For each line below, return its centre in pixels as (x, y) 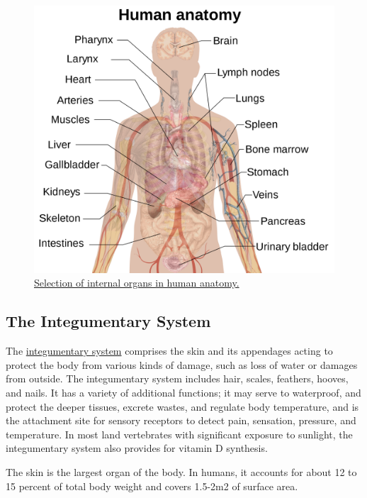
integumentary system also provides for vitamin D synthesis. (137, 448)
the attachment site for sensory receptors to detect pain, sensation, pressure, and (181, 420)
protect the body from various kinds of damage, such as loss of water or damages (182, 364)
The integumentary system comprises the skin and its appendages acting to (169, 351)
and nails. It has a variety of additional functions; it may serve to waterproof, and (183, 392)
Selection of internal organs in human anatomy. (137, 283)
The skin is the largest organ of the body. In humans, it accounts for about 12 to (181, 471)
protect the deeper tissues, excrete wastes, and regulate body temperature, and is (182, 406)
